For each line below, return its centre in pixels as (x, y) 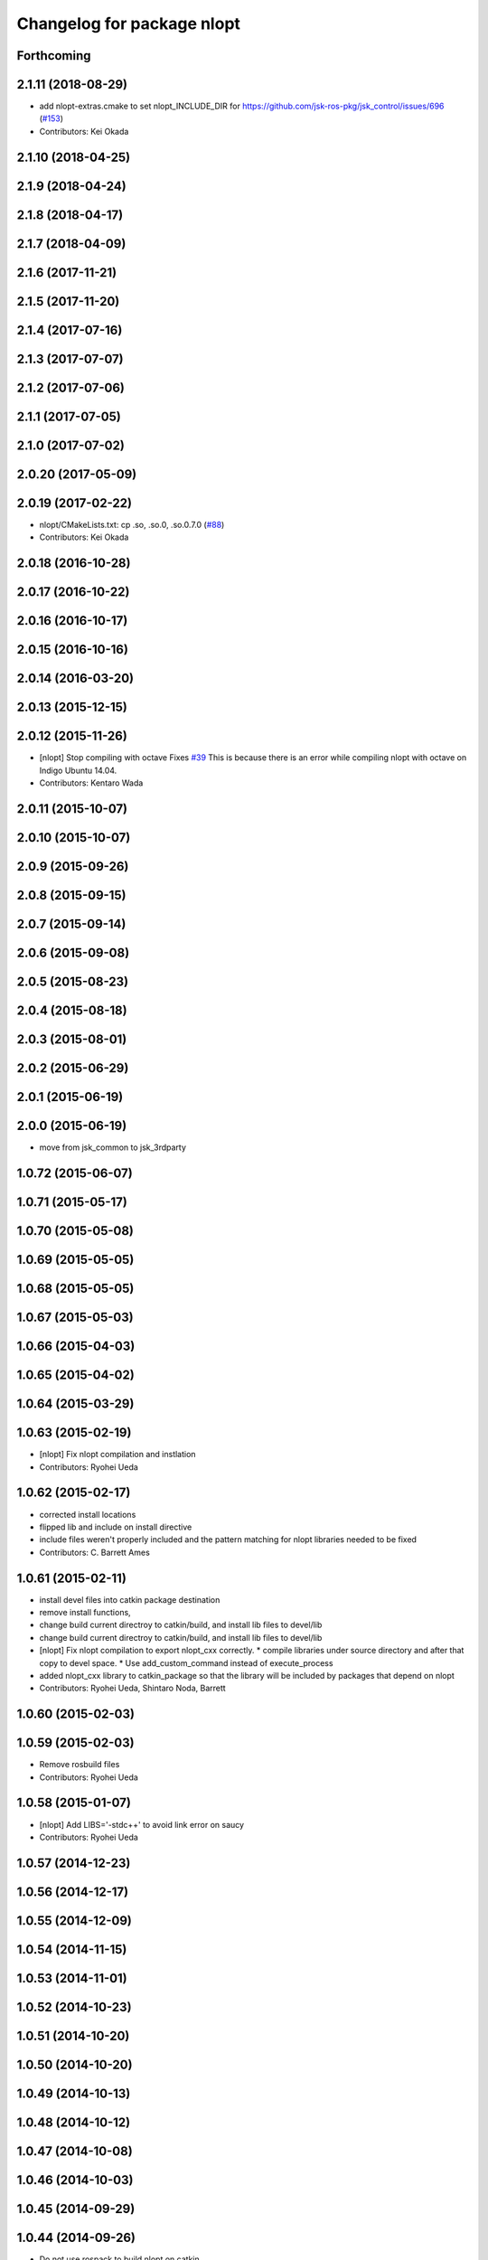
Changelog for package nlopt (129, 24)
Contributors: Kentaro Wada (91, 783)
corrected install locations (88, 1514)
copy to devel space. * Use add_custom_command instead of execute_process (186, 1662)
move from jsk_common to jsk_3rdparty (113, 1147)
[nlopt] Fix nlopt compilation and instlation (117, 1455)
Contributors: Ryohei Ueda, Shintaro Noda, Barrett (132, 1688)
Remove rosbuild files (80, 1765)
